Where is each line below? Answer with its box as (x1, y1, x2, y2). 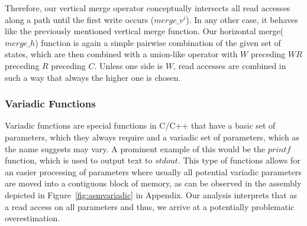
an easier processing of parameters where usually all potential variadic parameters (5, 165, 302, 178)
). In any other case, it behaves (186, 13, 298, 25)
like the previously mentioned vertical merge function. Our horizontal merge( (5, 25, 284, 37)
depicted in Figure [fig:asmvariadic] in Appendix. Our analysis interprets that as (5, 188, 297, 201)
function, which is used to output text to (5, 154, 153, 166)
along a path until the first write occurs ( (5, 13, 154, 25)
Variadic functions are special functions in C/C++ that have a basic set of (5, 119, 276, 132)
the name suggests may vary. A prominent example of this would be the (5, 142, 266, 155)
